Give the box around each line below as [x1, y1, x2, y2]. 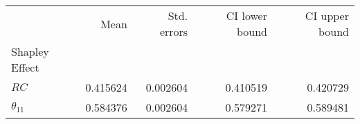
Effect [11, 59, 39, 75]
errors [159, 23, 188, 39]
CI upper [305, 8, 349, 23]
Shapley [11, 43, 49, 59]
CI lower [226, 8, 267, 23]
